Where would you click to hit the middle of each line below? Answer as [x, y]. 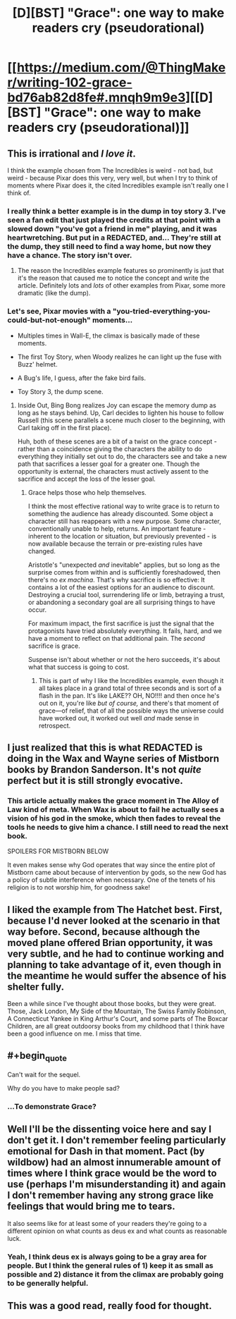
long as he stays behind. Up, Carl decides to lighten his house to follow [120, 412]
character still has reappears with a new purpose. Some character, [125, 521]
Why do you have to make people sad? [63, 1088]
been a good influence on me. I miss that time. [75, 1033]
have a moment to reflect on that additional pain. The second [117, 638]
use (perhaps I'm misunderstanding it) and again [117, 1185]
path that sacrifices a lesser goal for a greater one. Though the [108, 464]
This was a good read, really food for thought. [110, 1306]
